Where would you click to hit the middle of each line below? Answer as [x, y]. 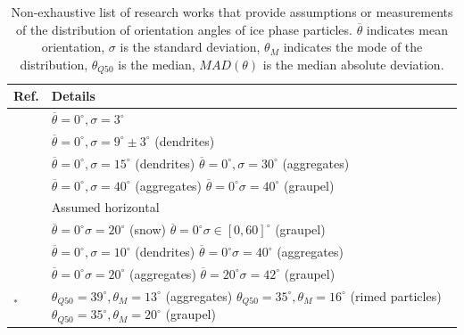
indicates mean [407, 29]
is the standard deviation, [190, 47]
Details [73, 96]
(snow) [148, 229]
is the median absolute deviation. [353, 64]
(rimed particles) [396, 295]
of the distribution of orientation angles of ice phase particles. [184, 29]
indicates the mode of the [353, 47]
